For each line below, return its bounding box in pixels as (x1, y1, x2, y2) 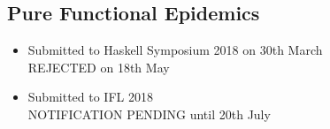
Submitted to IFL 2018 (27, 87, 153, 106)
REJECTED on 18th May (27, 57, 170, 76)
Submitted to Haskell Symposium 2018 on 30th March (27, 41, 323, 59)
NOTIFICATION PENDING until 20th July (27, 104, 271, 123)
